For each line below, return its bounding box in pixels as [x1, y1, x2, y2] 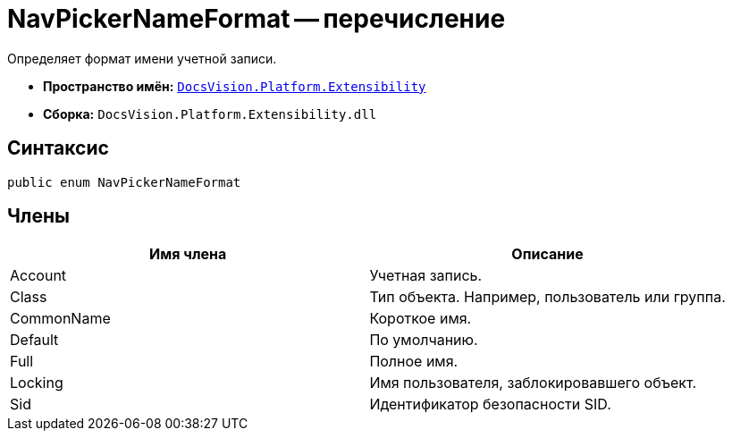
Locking [10, 374, 63, 392]
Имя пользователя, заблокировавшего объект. [369, 374, 696, 392]
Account [10, 266, 67, 285]
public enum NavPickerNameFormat [7, 174, 241, 190]
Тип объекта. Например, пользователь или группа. [369, 288, 726, 307]
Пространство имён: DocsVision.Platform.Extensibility [43, 78, 426, 94]
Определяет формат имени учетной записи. [7, 50, 277, 66]
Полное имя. [369, 352, 459, 371]
